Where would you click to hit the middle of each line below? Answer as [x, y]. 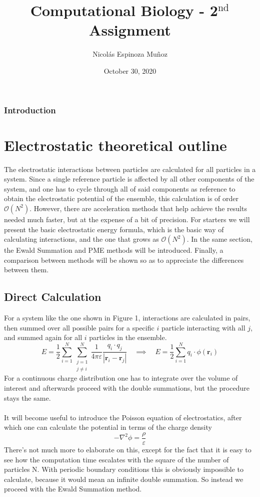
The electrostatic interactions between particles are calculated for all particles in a [130, 169]
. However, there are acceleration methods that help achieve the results [138, 208]
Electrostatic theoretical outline [115, 145]
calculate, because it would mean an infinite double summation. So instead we [124, 479]
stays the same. [27, 397]
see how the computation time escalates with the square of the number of [116, 459]
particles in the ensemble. [128, 337]
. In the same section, [219, 239]
